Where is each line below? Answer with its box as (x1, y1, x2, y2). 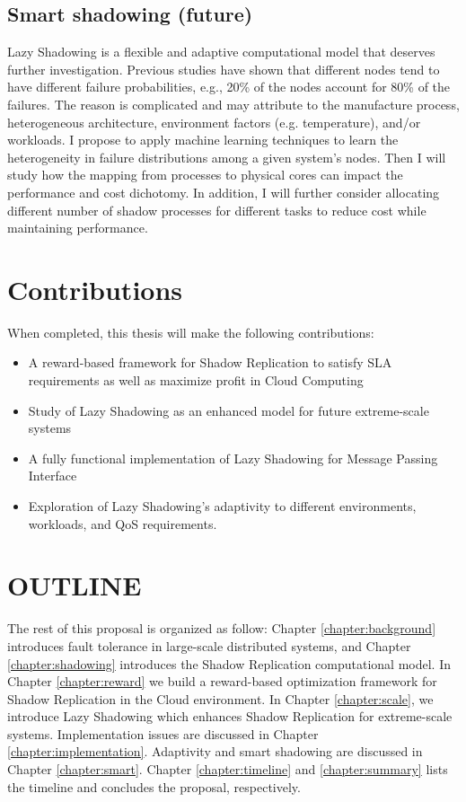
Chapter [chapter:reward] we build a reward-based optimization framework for (7, 672, 437, 691)
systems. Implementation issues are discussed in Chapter (7, 724, 319, 743)
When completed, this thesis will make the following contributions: (7, 322, 374, 341)
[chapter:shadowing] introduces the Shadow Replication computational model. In (7, 654, 451, 673)
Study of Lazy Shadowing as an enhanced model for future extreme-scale (28, 401, 429, 419)
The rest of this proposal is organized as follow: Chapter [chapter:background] (7, 619, 436, 638)
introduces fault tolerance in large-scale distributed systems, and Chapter (7, 636, 411, 655)
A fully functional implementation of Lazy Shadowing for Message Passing (28, 448, 438, 467)
